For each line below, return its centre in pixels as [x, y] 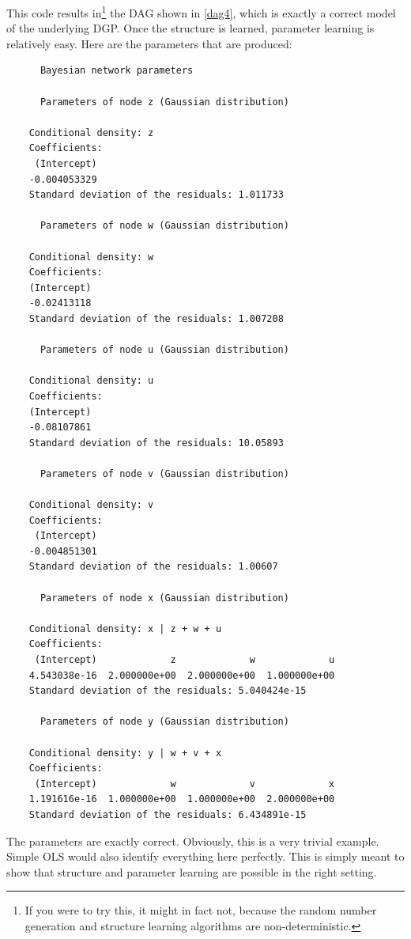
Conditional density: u [91, 381]
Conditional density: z [91, 133]
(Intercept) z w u [185, 660]
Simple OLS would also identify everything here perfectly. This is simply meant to [205, 856]
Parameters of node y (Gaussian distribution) [164, 722]
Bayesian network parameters [117, 71]
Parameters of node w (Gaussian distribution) [164, 226]
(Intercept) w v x [185, 784]
